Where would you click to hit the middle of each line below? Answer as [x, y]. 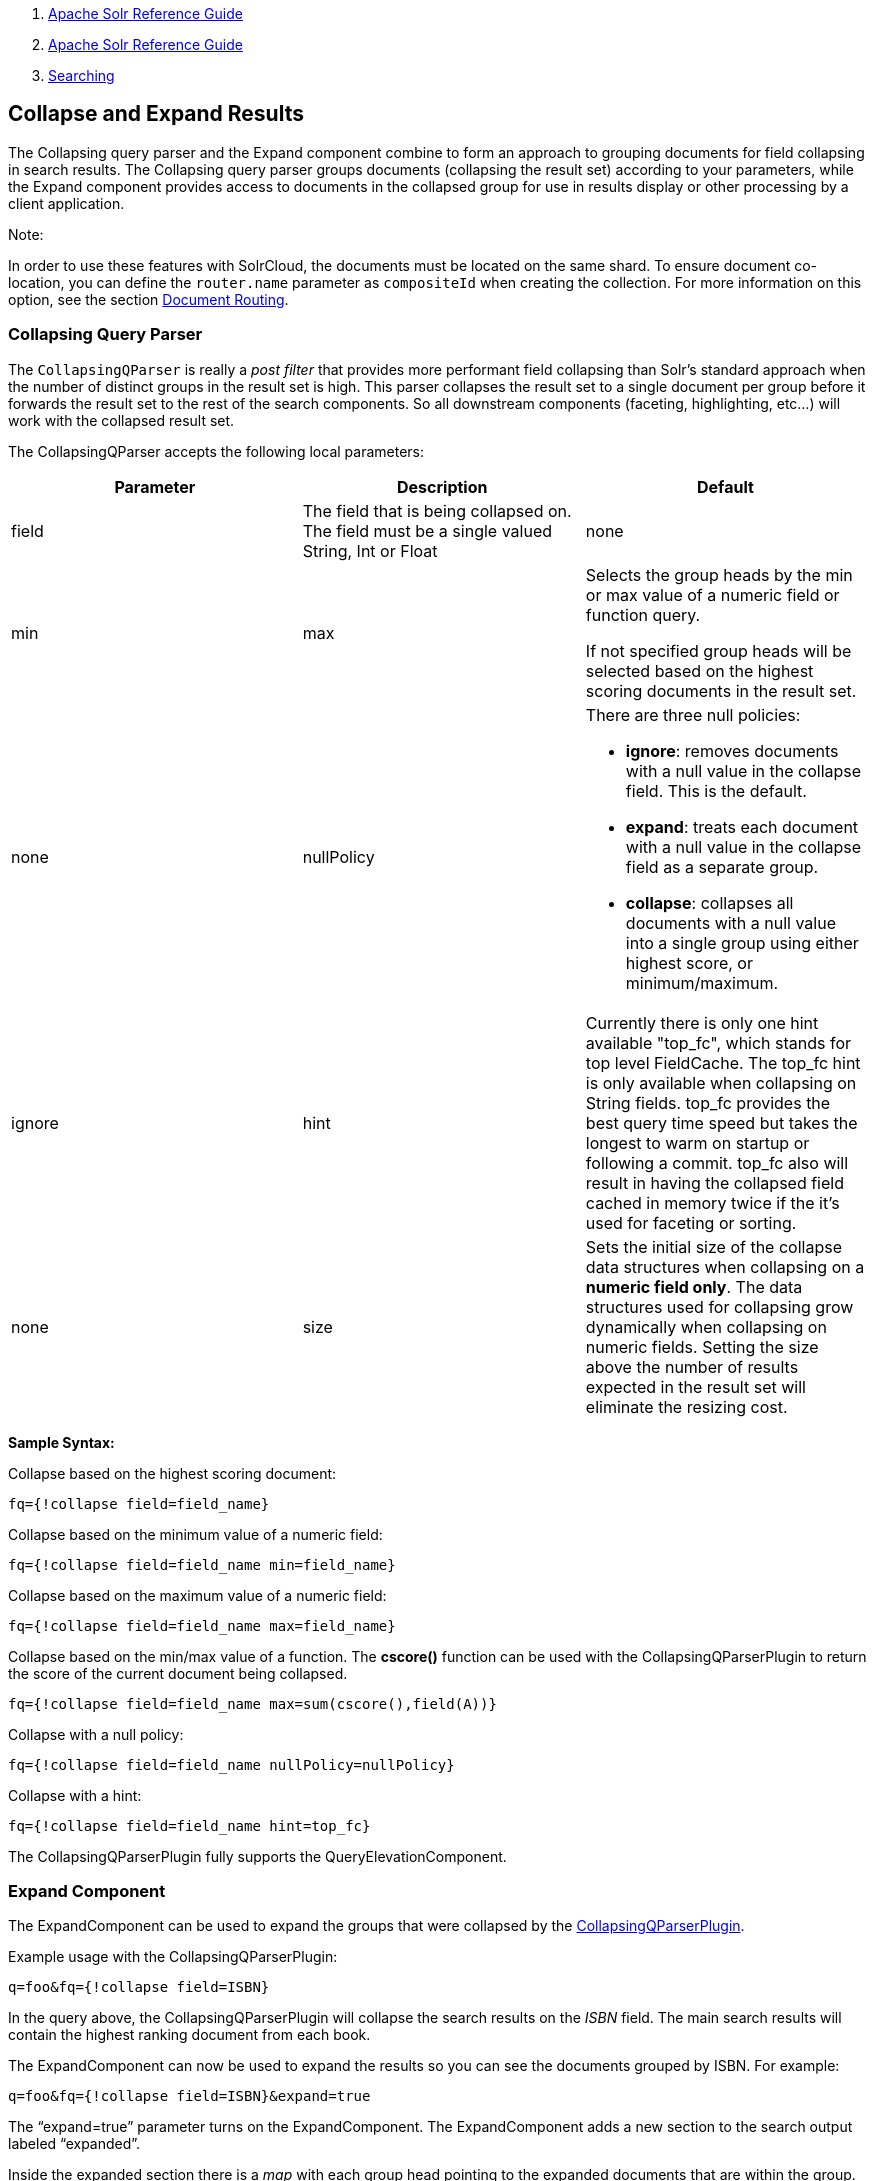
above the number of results [692, 1366]
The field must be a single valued [427, 530]
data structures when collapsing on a [725, 1266]
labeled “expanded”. [74, 2144]
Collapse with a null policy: [96, 1734]
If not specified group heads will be [718, 650]
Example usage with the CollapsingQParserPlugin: [173, 1957]
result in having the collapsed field [714, 1182]
